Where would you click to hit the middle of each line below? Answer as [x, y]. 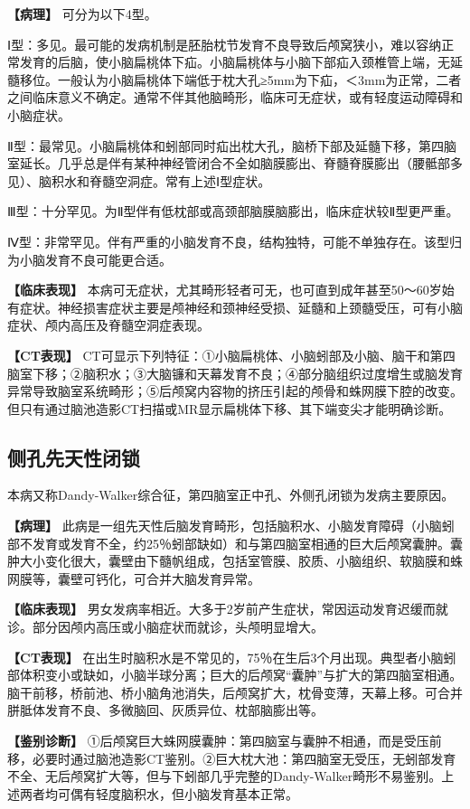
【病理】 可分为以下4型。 [82, 14]
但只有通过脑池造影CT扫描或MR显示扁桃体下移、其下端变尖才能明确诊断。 [230, 408]
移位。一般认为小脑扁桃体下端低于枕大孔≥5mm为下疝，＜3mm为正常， [228, 79]
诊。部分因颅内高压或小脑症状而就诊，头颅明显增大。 [165, 627]
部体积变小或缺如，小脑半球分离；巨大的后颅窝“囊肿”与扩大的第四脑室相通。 [235, 675]
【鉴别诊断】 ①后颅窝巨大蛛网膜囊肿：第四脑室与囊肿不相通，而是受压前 [225, 741]
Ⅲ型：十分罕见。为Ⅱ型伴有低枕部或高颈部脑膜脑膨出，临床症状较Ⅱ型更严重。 [233, 211]
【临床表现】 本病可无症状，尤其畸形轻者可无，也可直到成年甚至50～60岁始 [231, 290]
